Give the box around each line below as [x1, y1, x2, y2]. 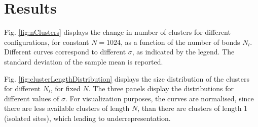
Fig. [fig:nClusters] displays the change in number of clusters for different [4, 27, 231, 37]
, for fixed [50, 83, 81, 94]
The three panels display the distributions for [93, 83, 234, 94]
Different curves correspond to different [4, 46, 126, 57]
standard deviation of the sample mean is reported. [4, 56, 163, 67]
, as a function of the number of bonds [121, 36, 240, 47]
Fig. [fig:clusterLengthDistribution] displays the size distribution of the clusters [4, 73, 250, 84]
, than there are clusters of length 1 [137, 103, 248, 113]
